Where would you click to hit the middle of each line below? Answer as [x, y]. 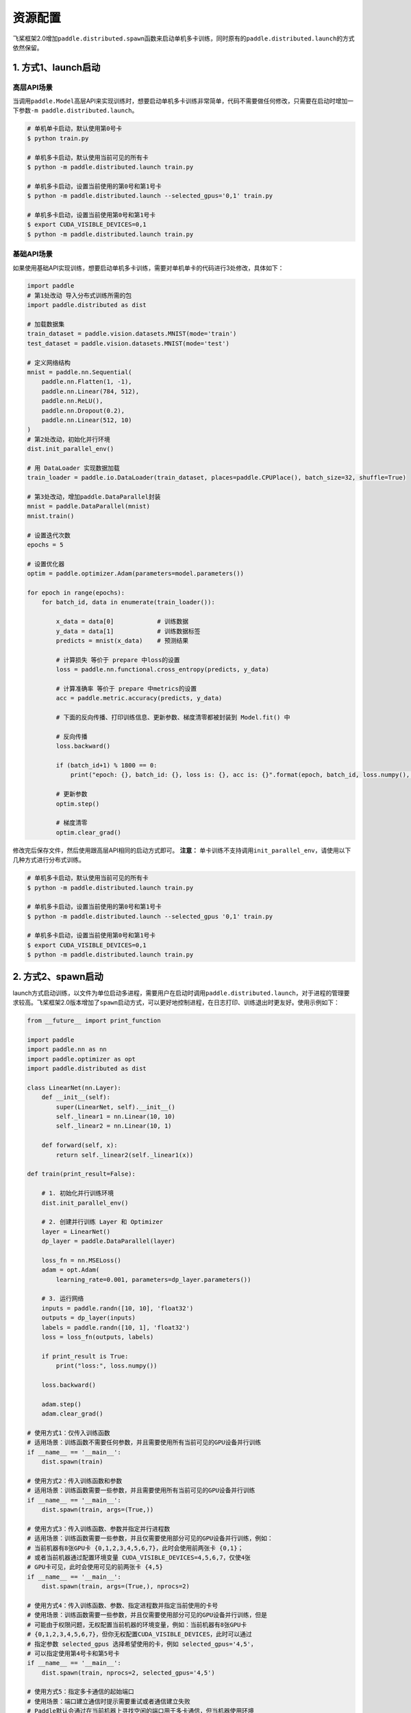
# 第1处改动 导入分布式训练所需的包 [79, 295]
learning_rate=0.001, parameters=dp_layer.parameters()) [153, 1279]
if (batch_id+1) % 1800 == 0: [107, 765]
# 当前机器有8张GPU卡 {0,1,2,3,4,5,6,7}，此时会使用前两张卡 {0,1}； [135, 1548]
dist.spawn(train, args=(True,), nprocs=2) [115, 1587]
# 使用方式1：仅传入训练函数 [68, 1433]
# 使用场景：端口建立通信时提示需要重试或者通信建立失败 [109, 1701]
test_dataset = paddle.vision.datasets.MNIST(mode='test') [128, 343]
